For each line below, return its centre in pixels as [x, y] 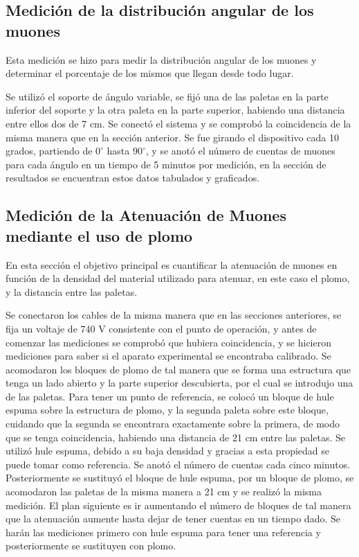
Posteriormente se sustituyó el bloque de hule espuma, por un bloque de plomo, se [180, 478]
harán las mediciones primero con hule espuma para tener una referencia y [163, 532]
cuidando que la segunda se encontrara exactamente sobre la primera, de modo [173, 424]
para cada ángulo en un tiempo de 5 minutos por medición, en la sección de [166, 164]
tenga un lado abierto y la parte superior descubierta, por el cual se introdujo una [179, 383]
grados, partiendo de [49, 151]
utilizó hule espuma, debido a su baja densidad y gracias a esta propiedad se [167, 451]
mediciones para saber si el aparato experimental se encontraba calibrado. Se [168, 356]
